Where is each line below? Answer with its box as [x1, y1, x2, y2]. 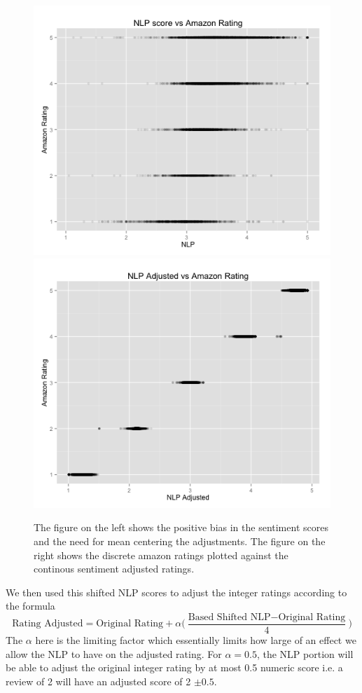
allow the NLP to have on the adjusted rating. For [6, 646, 222, 661]
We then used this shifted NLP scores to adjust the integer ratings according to [6, 584, 347, 599]
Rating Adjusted [12, 619, 83, 629]
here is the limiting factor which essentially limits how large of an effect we [35, 633, 356, 647]
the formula [6, 598, 55, 613]
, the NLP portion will [256, 646, 354, 661]
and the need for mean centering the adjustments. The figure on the [34, 533, 326, 548]
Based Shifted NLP [188, 612, 271, 622]
